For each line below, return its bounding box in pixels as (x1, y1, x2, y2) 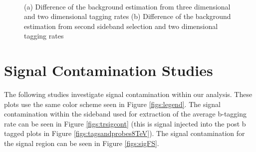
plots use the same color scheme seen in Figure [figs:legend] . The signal (4, 98, 221, 109)
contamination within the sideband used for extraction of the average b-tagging (4, 108, 247, 119)
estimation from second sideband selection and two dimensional (24, 20, 218, 31)
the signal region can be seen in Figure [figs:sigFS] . (4, 138, 159, 148)
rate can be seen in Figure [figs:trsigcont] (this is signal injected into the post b (4, 118, 246, 128)
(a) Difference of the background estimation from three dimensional (24, 1, 231, 11)
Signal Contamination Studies (4, 60, 213, 80)
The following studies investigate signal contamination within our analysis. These (4, 89, 253, 99)
